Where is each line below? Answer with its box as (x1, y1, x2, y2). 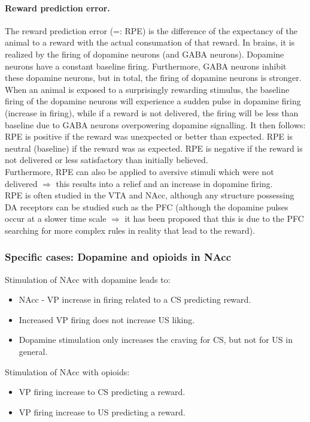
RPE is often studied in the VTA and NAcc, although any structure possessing (5, 189, 294, 201)
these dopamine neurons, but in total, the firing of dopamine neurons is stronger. (5, 71, 302, 84)
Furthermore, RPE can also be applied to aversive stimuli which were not (5, 165, 274, 177)
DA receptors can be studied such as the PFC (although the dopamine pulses (5, 200, 288, 213)
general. (19, 345, 48, 358)
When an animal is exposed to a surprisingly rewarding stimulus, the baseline (5, 83, 290, 95)
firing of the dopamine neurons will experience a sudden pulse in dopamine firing (5, 95, 301, 107)
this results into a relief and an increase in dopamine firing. (56, 177, 273, 189)
